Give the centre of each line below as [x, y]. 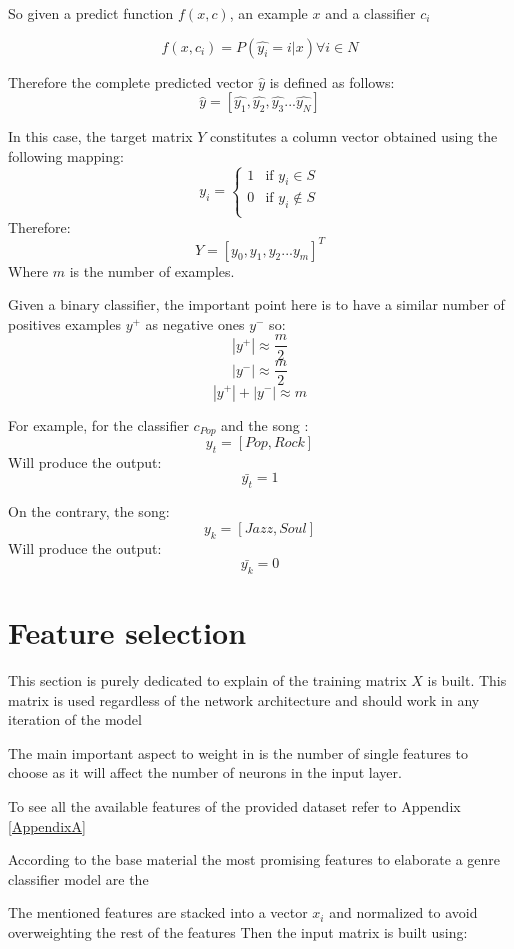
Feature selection [127, 632]
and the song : [265, 424]
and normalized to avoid [403, 912]
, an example [268, 13]
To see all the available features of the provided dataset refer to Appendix [234, 806]
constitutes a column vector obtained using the [354, 136]
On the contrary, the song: [89, 511]
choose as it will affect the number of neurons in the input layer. [205, 772]
